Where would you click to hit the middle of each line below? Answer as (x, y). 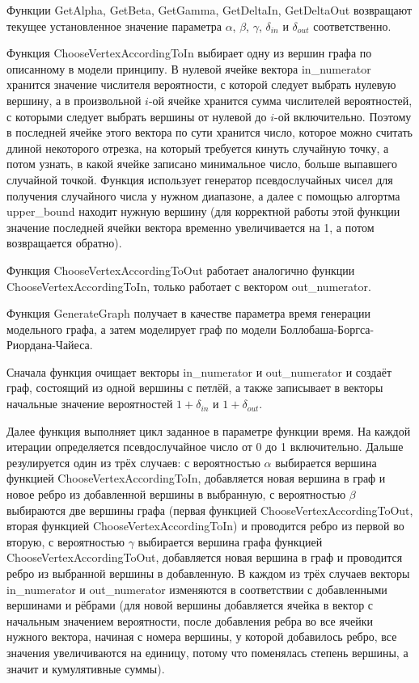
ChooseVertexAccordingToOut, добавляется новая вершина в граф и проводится (205, 557)
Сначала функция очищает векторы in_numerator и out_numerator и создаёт (199, 371)
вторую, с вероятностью (66, 541)
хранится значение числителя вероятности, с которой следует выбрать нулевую (201, 84)
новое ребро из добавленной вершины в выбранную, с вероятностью (176, 494)
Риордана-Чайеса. (50, 345)
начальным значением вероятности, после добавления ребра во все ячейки (190, 620)
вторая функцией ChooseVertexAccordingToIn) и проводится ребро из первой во (205, 526)
